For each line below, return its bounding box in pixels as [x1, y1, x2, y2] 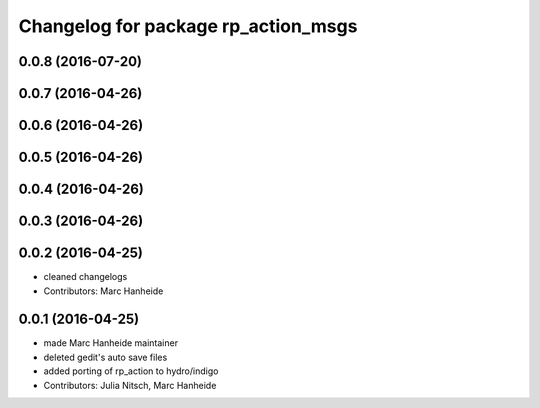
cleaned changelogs [43, 271, 128, 283]
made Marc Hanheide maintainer [43, 337, 179, 349]
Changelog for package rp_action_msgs [18, 15, 358, 37]
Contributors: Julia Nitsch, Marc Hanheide [43, 379, 217, 391]
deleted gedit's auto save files [43, 351, 168, 363]
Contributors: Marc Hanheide [43, 285, 164, 297]
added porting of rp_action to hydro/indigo [43, 365, 219, 377]
